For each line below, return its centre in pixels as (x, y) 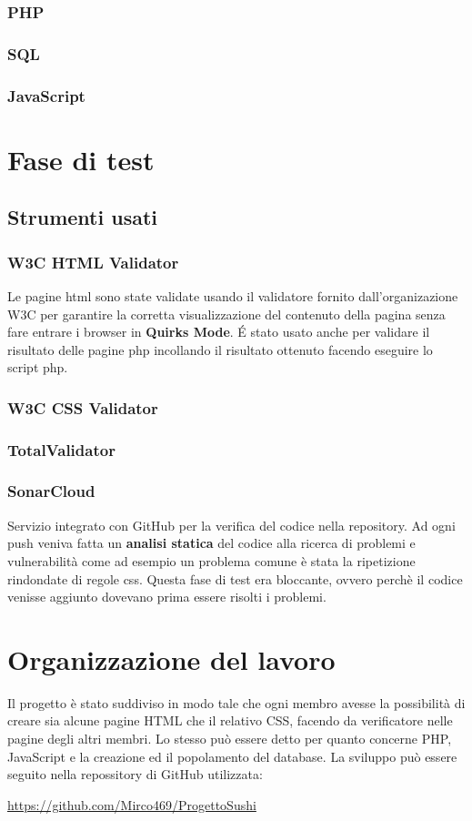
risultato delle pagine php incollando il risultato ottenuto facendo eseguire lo (220, 349)
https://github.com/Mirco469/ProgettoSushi (132, 804)
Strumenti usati (83, 217)
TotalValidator (61, 449)
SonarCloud (51, 491)
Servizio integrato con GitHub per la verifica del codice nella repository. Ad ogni (231, 525)
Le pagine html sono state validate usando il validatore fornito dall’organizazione (233, 295)
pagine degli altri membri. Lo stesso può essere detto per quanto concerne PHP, (230, 739)
